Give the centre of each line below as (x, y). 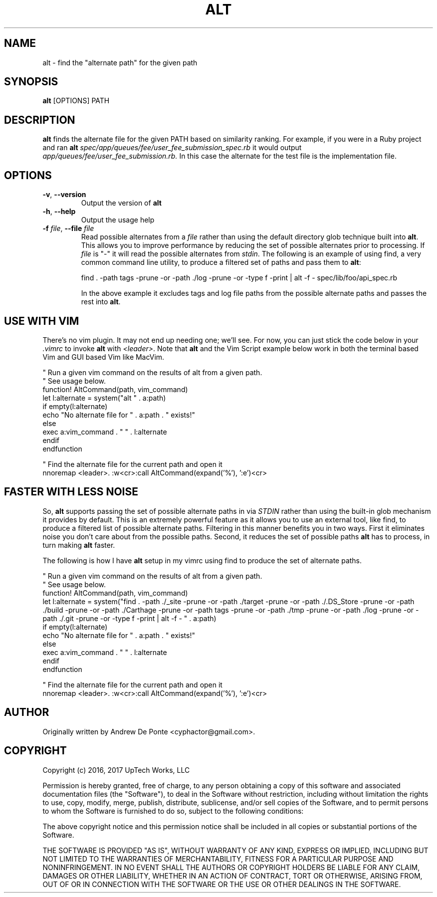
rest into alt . (101, 302)
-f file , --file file (68, 228)
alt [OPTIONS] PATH (76, 101)
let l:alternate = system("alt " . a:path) (104, 398)
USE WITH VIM (42, 321)
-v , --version (64, 195)
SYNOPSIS (31, 82)
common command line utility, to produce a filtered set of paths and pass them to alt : (221, 262)
